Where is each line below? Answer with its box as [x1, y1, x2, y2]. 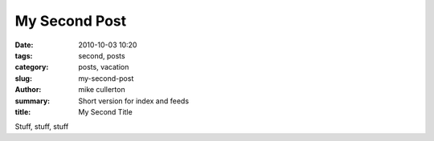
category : [14, 62, 49, 72]
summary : [14, 96, 51, 106]
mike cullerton [78, 85, 125, 95]
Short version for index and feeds [78, 96, 189, 106]
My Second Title [78, 107, 133, 116]
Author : [14, 85, 42, 95]
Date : [14, 40, 34, 50]
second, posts [78, 50, 125, 60]
